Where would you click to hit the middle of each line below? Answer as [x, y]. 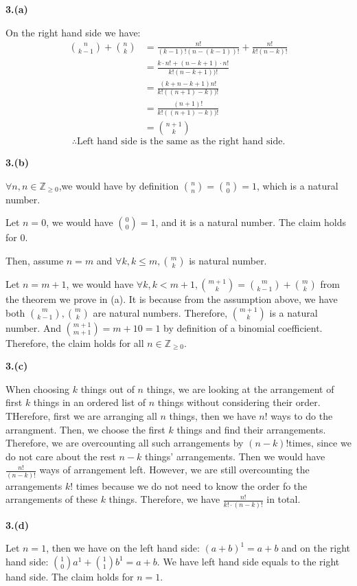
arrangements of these [51, 499]
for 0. [17, 237]
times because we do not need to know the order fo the [192, 485]
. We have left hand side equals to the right [248, 561]
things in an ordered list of [90, 402]
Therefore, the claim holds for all [75, 342]
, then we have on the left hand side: [123, 548]
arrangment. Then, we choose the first [85, 429]
